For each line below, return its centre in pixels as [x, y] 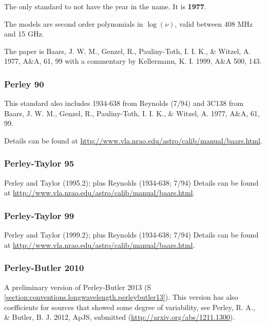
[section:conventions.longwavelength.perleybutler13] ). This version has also [121, 297]
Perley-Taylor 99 [39, 215]
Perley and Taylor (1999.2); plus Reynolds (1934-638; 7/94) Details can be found [131, 235]
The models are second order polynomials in [74, 23]
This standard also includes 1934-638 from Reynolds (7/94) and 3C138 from [124, 103]
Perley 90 [24, 84]
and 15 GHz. [24, 34]
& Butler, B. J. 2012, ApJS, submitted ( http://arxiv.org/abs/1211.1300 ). [120, 317]
